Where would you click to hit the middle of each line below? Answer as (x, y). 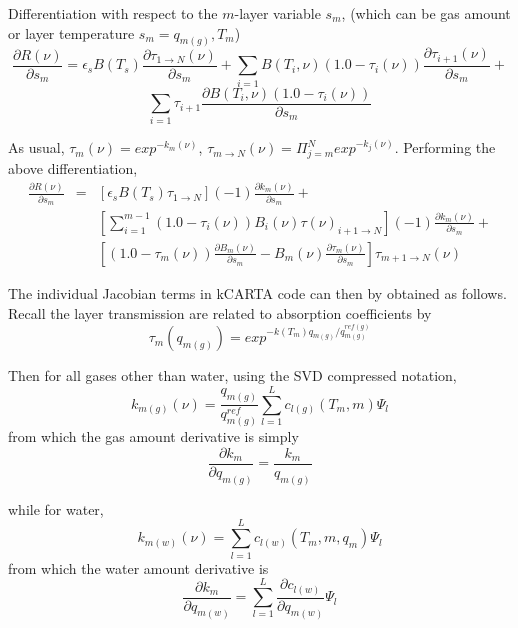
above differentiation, (73, 168)
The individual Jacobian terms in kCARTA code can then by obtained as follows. (257, 292)
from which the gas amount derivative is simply (153, 436)
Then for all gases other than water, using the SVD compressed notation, (232, 375)
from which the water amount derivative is (138, 567)
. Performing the (445, 147)
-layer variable (277, 13)
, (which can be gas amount (426, 13)
